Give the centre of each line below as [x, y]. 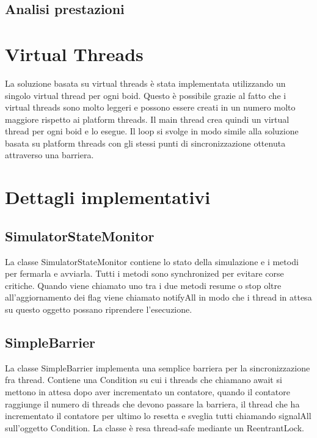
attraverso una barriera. [49, 155]
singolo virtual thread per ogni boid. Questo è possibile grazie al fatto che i [146, 95]
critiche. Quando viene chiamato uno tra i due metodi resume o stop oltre [143, 285]
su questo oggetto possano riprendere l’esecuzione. [99, 309]
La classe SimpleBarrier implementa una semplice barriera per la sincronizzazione [158, 367]
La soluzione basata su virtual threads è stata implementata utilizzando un [145, 83]
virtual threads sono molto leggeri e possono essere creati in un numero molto [150, 107]
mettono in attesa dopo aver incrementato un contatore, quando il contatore [148, 392]
